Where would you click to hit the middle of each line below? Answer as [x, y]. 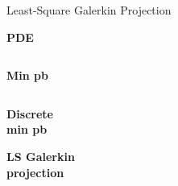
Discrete [30, 113]
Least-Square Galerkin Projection [89, 10]
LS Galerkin [41, 156]
